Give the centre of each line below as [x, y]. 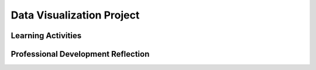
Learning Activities [46, 36]
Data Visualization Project [75, 15]
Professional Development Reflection [80, 54]
